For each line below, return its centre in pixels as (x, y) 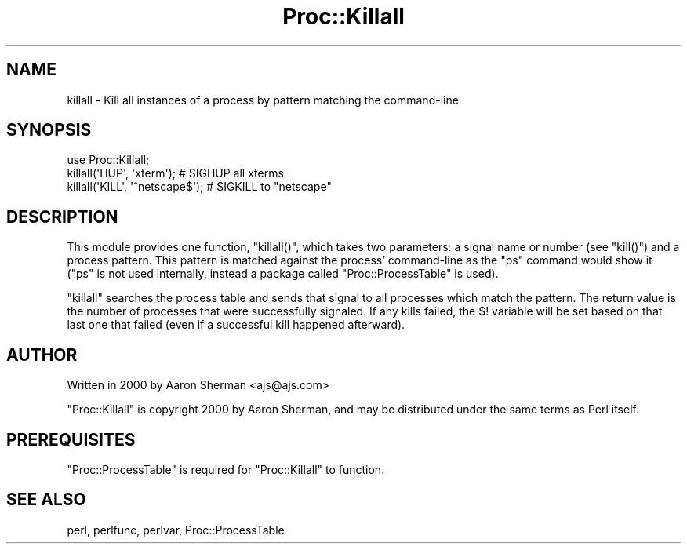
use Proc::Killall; (108, 160)
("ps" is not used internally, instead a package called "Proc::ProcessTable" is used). (283, 274)
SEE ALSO (46, 500)
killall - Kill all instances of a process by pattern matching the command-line (263, 100)
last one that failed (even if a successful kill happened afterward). (236, 325)
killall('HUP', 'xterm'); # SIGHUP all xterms (175, 173)
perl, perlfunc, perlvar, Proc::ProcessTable (176, 530)
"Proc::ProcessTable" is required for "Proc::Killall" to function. (226, 469)
